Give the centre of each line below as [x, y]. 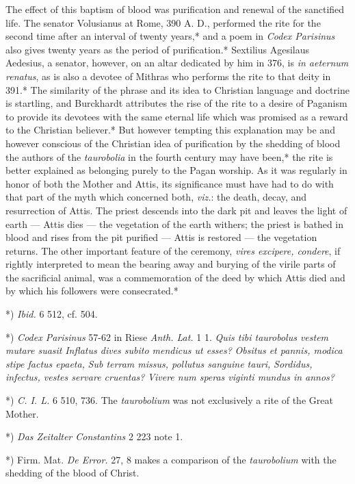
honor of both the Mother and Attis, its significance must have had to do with [170, 183]
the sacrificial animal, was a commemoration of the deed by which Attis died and [175, 277]
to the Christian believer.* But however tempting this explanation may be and [170, 130]
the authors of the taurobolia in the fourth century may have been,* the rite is [169, 156]
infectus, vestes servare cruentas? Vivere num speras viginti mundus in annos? [170, 377]
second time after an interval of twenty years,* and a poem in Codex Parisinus [170, 36]
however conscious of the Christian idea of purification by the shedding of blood [173, 143]
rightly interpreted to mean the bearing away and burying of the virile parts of [171, 264]
